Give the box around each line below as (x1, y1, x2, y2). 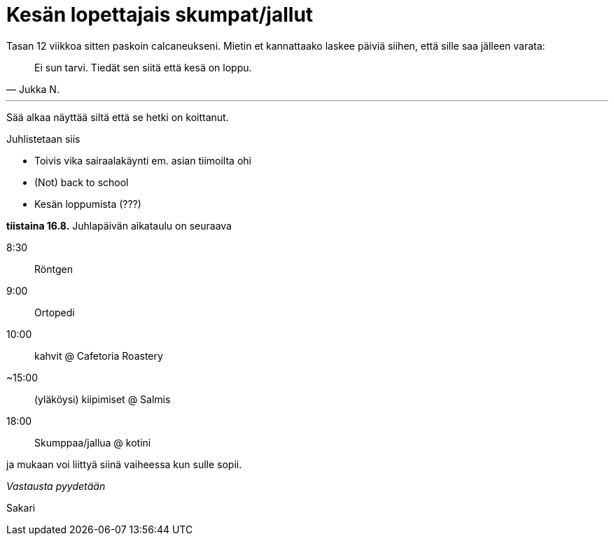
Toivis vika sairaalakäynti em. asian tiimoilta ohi (34, 154, 251, 167)
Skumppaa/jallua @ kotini (34, 436, 151, 449)
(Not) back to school (34, 176, 129, 188)
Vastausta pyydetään (6, 479, 106, 492)
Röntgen (34, 262, 73, 275)
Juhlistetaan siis (6, 132, 81, 145)
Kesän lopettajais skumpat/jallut (6, 3, 314, 27)
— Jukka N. (6, 83, 60, 95)
